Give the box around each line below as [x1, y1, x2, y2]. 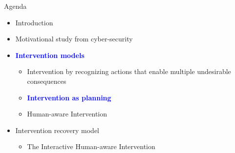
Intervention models [15, 50, 85, 60]
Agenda [4, 1, 27, 11]
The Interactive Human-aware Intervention [27, 141, 155, 152]
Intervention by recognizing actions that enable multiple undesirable [27, 66, 231, 76]
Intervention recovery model [15, 125, 100, 135]
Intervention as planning [27, 92, 111, 102]
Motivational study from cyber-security [15, 34, 133, 44]
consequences [27, 76, 66, 86]
